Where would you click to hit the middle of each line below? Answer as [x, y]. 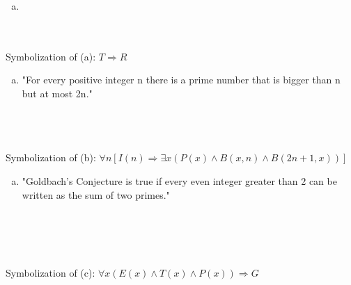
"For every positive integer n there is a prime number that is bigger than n [181, 80]
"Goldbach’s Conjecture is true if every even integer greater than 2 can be [179, 180]
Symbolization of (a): [51, 56]
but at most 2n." [57, 93]
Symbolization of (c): [50, 272]
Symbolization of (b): [51, 157]
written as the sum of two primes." [96, 194]
